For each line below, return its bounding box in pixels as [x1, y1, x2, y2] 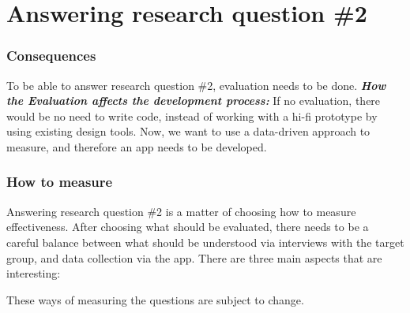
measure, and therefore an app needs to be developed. [6, 138, 267, 155]
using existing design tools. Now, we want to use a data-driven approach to [6, 123, 371, 140]
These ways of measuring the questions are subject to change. [6, 291, 304, 307]
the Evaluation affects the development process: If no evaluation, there [6, 92, 381, 109]
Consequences [6, 46, 96, 65]
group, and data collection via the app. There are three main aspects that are [6, 249, 382, 266]
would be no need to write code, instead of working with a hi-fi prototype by [6, 107, 378, 124]
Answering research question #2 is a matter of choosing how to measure [6, 203, 356, 219]
